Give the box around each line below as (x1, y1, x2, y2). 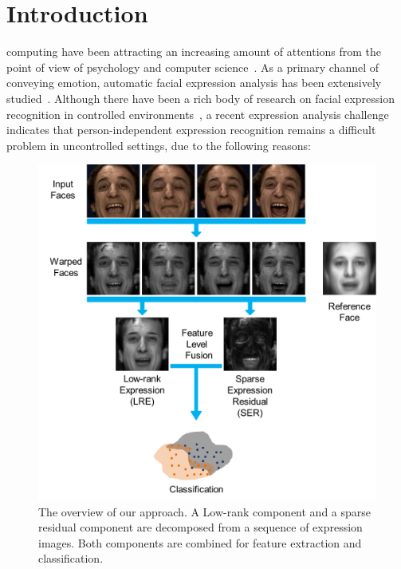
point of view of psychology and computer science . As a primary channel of (6, 58, 379, 75)
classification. (38, 550, 104, 567)
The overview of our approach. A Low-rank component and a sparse (38, 503, 372, 520)
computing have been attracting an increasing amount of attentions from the (6, 43, 382, 60)
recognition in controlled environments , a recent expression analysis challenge (6, 105, 389, 122)
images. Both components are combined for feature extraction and (38, 534, 362, 551)
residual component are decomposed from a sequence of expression (38, 519, 363, 535)
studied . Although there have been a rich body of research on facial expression (6, 89, 395, 106)
